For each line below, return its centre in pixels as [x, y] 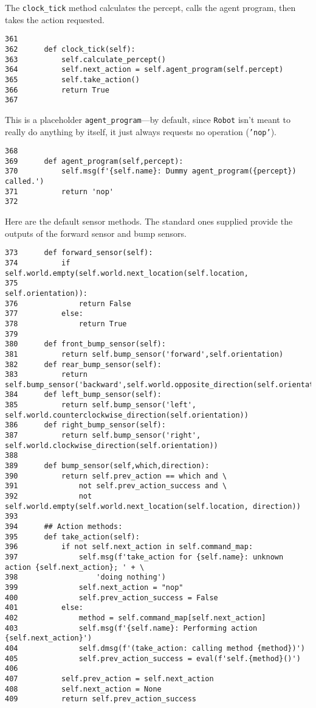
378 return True [66, 324]
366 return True [57, 90]
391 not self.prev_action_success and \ [116, 486]
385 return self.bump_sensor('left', [101, 405]
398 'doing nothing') [85, 577]
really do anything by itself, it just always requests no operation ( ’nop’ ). [141, 131]
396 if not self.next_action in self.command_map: [129, 547]
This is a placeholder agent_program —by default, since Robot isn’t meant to [148, 119]
